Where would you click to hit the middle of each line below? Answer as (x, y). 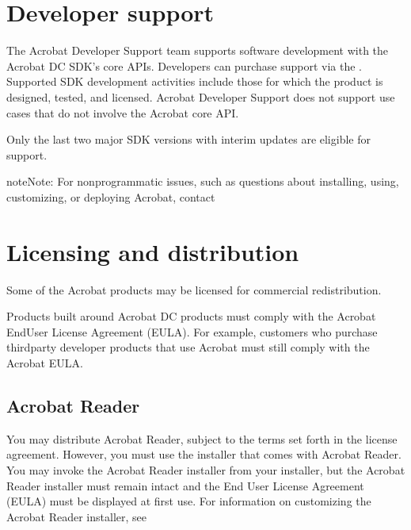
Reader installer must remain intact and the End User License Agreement (185, 485)
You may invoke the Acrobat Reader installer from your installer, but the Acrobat (206, 469)
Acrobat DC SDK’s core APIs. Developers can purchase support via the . (184, 65)
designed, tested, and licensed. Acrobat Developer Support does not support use (201, 96)
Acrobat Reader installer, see (77, 516)
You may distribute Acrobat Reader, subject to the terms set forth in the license (202, 438)
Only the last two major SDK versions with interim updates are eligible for (188, 139)
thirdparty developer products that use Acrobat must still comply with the (188, 347)
